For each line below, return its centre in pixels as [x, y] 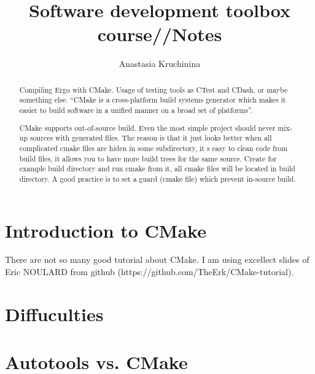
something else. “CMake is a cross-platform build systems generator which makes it [153, 100]
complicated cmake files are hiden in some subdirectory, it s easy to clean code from [154, 148]
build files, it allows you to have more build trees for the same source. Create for [148, 158]
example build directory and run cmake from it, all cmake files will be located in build [157, 169]
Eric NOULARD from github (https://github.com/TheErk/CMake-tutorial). [150, 272]
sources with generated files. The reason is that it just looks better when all [151, 138]
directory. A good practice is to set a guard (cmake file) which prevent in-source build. [157, 178]
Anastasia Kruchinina [160, 64]
